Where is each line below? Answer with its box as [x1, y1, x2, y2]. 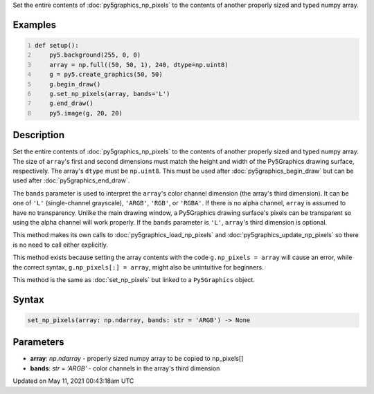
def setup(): [35, 41, 79, 49]
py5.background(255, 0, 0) [49, 51, 141, 59]
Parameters [12, 336, 64, 348]
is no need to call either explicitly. [12, 241, 109, 249]
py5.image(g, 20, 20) [49, 109, 123, 117]
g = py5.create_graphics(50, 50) [49, 71, 163, 79]
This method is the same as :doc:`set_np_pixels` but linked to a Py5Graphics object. [12, 275, 256, 283]
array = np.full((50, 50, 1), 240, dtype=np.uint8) [49, 61, 229, 68]
